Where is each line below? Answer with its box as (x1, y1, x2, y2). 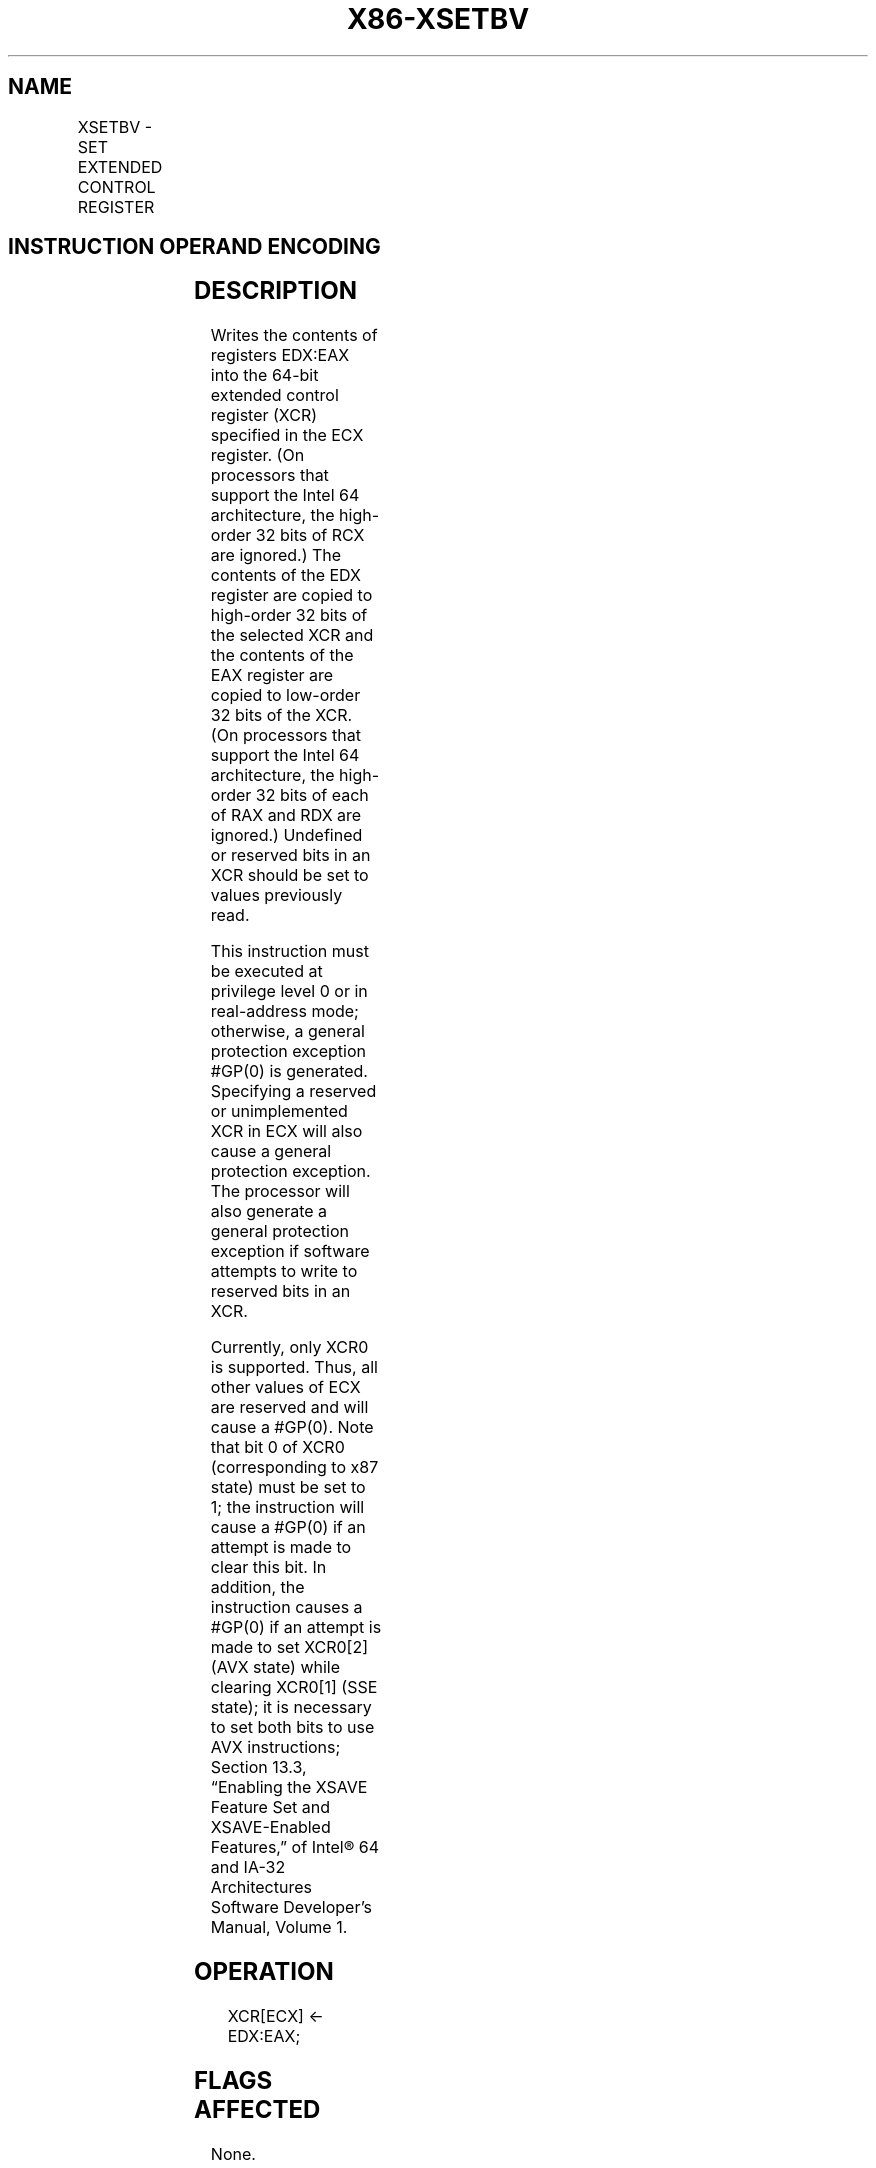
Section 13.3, (210, 1757, 307, 1778)
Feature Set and (210, 1797, 330, 1818)
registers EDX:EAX (210, 345, 350, 366)
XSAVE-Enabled (210, 1817, 331, 1838)
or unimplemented (210, 1101, 348, 1122)
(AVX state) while (210, 1657, 341, 1678)
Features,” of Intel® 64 (210, 1837, 380, 1858)
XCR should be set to (210, 865, 369, 886)
